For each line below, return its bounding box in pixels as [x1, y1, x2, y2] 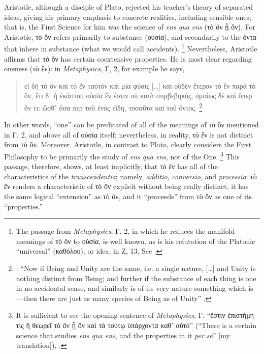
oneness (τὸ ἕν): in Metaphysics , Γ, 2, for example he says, [4, 63, 185, 74]
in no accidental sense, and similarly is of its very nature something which [16, 283, 246, 293]
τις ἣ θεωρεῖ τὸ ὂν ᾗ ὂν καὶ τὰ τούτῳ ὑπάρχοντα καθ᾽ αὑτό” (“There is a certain [16, 320, 257, 330]
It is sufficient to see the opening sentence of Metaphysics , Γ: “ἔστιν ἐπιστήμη [16, 310, 254, 320]
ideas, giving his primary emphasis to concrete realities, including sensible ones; [4, 11, 251, 22]
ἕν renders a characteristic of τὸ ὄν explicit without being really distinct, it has [4, 181, 249, 192]
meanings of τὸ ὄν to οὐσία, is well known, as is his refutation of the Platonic [16, 235, 255, 246]
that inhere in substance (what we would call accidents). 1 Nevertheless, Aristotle [4, 42, 257, 54]
